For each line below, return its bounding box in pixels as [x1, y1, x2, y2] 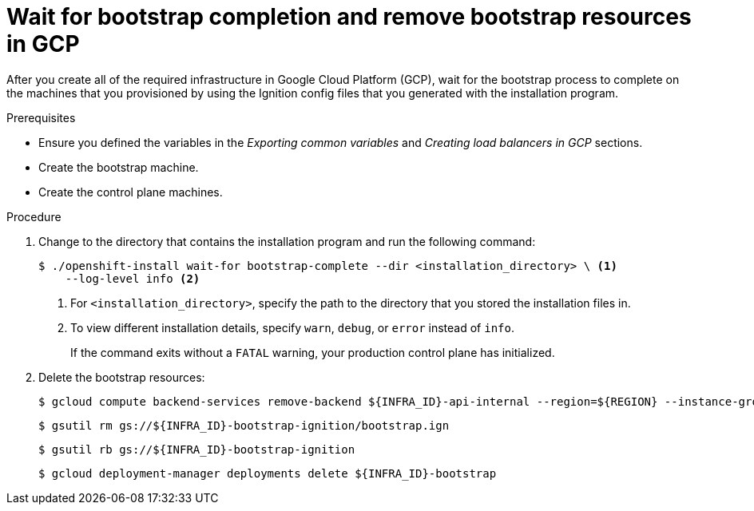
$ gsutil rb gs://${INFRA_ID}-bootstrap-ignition [38, 442, 355, 456]
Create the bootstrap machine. [38, 160, 199, 174]
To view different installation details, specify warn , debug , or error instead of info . [70, 320, 515, 335]
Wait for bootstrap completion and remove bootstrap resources [6, 3, 692, 30]
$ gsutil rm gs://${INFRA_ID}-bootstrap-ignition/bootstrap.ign [38, 418, 450, 432]
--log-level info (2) [65, 271, 200, 285]
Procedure [6, 209, 62, 224]
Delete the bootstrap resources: [38, 370, 205, 384]
